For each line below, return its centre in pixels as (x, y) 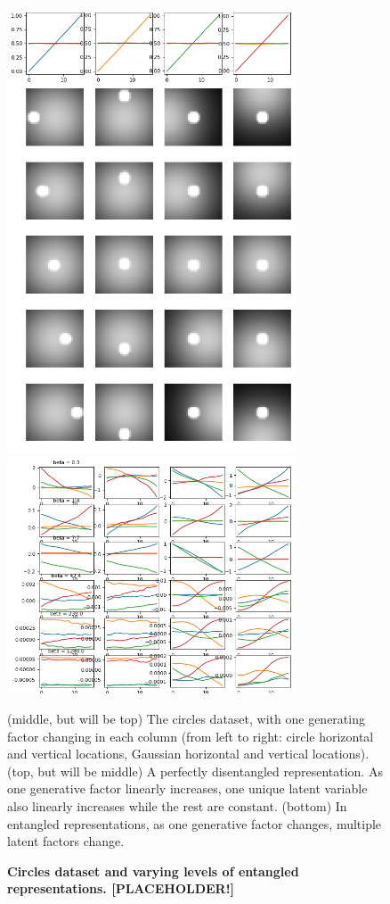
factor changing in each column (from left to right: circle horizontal (191, 736)
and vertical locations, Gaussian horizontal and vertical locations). (188, 754)
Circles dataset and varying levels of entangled (153, 871)
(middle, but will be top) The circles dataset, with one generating (186, 719)
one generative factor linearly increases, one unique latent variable (187, 788)
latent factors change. (66, 841)
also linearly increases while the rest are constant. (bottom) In (177, 805)
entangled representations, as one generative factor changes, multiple (195, 823)
